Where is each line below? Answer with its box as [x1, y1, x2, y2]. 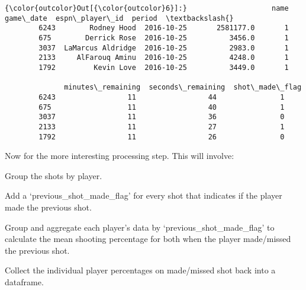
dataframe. [5, 275, 44, 288]
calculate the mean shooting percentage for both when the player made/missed [5, 232, 291, 245]
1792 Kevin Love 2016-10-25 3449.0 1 [38, 63, 289, 72]
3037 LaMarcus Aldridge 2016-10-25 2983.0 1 [38, 43, 289, 52]
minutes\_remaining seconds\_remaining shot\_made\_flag [64, 83, 302, 92]
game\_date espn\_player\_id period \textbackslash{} [5, 14, 234, 23]
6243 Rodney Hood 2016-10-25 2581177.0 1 [38, 24, 289, 33]
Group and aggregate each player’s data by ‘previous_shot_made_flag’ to [5, 221, 275, 233]
